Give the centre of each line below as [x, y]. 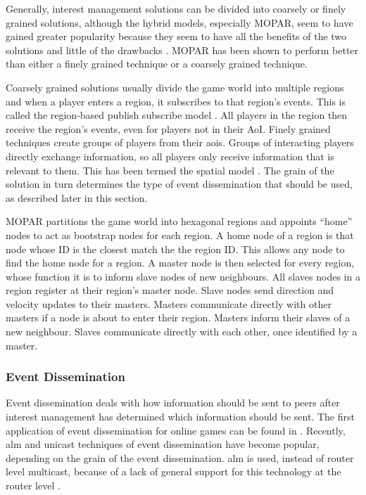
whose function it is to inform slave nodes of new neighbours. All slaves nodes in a [183, 276]
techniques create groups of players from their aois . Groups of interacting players [180, 142]
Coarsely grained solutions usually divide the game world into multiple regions [175, 87]
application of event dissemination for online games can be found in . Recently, [176, 430]
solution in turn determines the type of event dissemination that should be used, [179, 184]
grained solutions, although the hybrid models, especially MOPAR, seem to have [179, 22]
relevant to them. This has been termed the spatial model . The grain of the [170, 170]
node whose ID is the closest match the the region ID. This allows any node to [175, 249]
